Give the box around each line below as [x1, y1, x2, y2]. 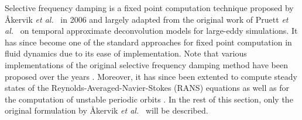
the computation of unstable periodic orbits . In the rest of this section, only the [5, 93, 293, 105]
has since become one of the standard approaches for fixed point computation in [5, 36, 292, 48]
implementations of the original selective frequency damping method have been [5, 58, 289, 70]
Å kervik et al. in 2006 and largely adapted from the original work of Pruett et [5, 13, 289, 25]
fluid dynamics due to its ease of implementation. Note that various [5, 47, 247, 59]
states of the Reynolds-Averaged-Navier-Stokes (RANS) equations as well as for [5, 82, 289, 94]
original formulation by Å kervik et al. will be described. [5, 104, 208, 117]
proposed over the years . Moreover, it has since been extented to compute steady [5, 70, 297, 82]
